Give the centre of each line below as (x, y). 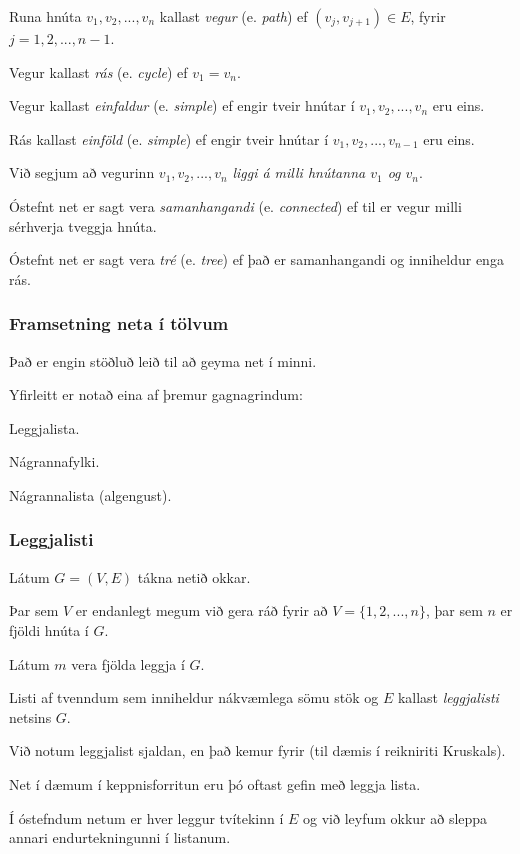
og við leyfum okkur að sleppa (395, 817)
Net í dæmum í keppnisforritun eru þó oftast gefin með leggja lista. (215, 783)
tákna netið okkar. (194, 576)
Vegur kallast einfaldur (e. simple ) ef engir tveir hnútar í (182, 105)
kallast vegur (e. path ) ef (233, 16)
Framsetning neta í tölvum (119, 323)
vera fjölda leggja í (128, 663)
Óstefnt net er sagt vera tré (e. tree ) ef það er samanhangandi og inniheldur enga (256, 259)
